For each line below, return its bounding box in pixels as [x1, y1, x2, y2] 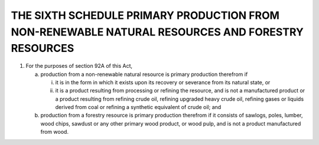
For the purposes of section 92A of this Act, [25, 62, 133, 70]
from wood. [40, 128, 69, 136]
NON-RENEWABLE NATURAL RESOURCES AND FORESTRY [11, 25, 304, 38]
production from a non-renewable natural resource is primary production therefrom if [40, 71, 248, 78]
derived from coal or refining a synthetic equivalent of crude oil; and [55, 104, 222, 111]
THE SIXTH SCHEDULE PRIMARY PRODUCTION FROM [11, 9, 280, 22]
